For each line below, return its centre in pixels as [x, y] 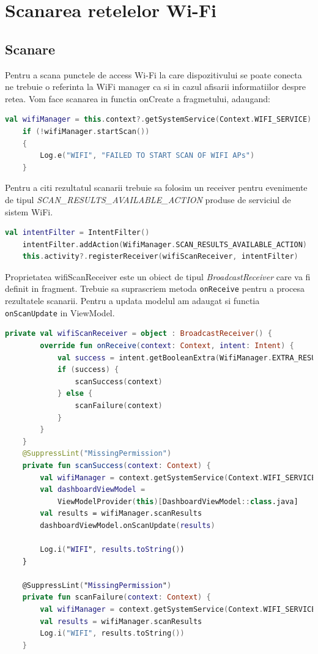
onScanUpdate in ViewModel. [60, 312]
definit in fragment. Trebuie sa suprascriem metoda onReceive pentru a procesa [155, 288]
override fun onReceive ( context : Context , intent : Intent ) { [167, 345]
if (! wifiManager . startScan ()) [86, 131]
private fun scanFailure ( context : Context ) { [116, 597]
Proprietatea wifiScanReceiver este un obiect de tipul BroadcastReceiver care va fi [158, 276]
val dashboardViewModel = [93, 490]
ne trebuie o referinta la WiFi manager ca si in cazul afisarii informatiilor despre [155, 87]
